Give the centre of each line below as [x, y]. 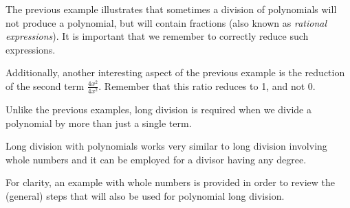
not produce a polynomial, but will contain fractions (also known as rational [166, 22]
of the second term [45, 85]
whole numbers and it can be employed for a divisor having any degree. [156, 159]
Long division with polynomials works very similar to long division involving [166, 146]
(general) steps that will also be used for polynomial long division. [145, 196]
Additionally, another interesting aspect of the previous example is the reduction [175, 72]
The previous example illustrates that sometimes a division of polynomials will [171, 9]
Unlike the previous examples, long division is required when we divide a [158, 109]
